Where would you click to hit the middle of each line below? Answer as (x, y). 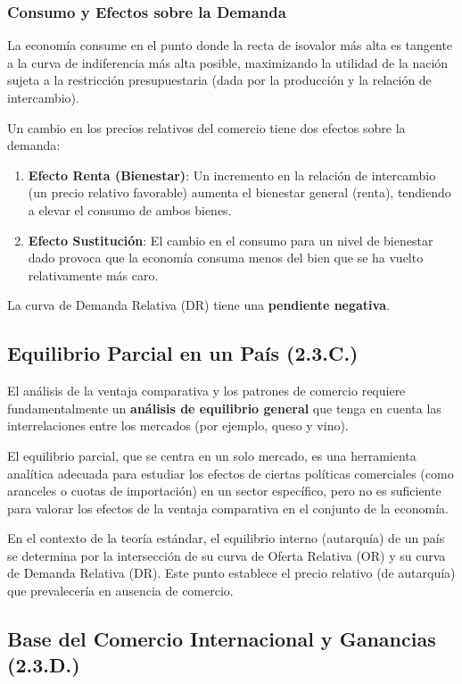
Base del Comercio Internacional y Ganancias (222, 639)
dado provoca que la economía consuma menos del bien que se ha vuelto (226, 258)
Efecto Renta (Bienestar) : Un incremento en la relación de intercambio (232, 175)
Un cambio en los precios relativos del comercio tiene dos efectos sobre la (206, 127)
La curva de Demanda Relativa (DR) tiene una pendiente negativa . (198, 305)
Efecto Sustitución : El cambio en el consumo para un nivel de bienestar (231, 240)
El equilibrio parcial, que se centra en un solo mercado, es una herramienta (212, 455)
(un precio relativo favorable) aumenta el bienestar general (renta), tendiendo (239, 192)
